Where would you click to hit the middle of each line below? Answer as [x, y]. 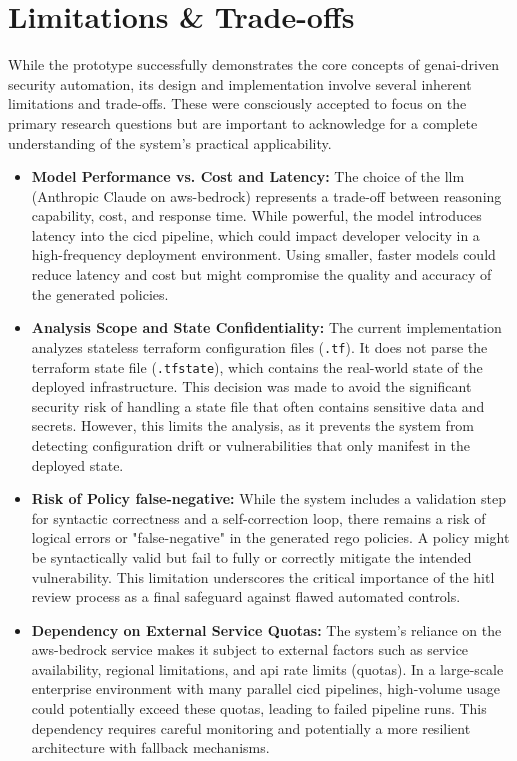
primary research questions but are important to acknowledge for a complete [243, 122]
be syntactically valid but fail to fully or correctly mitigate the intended [251, 556]
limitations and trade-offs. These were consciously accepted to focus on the [237, 103]
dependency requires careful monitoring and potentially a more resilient [251, 727]
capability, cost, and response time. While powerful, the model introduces [256, 215]
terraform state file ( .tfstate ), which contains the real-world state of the [257, 366]
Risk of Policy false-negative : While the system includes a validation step [268, 498]
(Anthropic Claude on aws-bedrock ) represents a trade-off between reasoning [266, 195]
